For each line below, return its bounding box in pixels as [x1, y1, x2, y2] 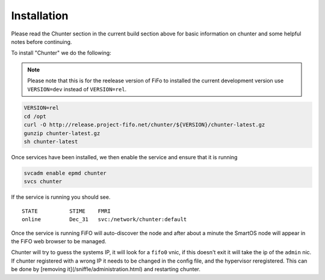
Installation [11, 9, 69, 22]
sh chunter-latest [23, 138, 78, 145]
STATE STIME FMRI [22, 207, 111, 215]
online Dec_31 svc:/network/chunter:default [22, 216, 187, 223]
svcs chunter [23, 178, 63, 185]
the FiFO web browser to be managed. [11, 237, 107, 245]
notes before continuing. [11, 38, 72, 45]
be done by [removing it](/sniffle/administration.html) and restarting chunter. [11, 266, 201, 273]
